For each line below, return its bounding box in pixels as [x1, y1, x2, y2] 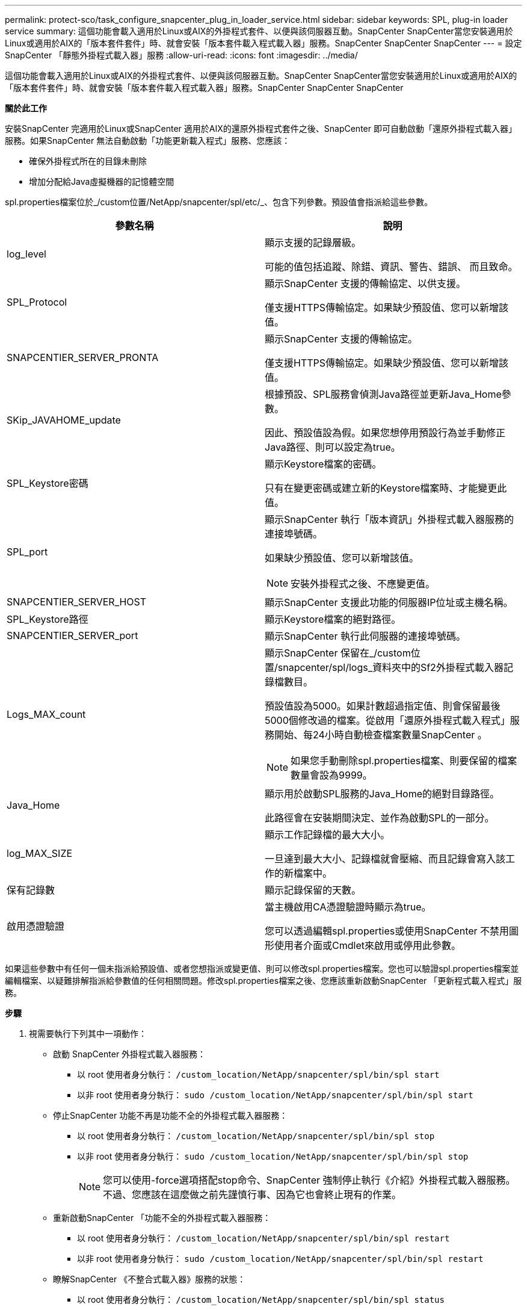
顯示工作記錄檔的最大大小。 [265, 829, 390, 841]
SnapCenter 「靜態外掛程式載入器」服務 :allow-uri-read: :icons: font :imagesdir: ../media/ [5, 50, 358, 60]
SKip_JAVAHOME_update [7, 414, 121, 426]
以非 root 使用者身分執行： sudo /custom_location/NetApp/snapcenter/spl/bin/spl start [77, 1090, 473, 1100]
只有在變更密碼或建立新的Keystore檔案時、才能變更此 [265, 482, 507, 494]
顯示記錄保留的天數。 [265, 884, 362, 896]
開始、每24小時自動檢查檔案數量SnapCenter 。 [274, 729, 487, 741]
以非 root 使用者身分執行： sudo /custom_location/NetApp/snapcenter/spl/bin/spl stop [77, 1151, 469, 1161]
